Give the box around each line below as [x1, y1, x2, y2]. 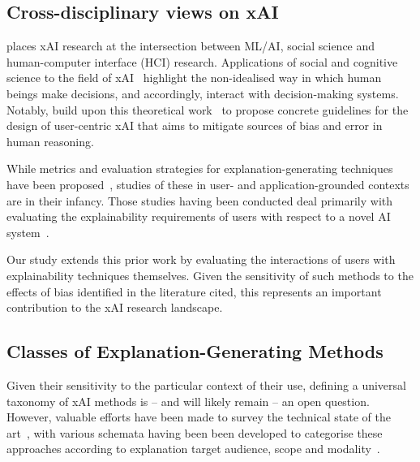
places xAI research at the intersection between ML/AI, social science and [6, 37, 375, 54]
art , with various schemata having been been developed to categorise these [6, 424, 383, 441]
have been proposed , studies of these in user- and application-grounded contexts [6, 175, 409, 192]
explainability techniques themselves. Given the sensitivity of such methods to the [6, 266, 414, 283]
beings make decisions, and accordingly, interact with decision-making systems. [6, 84, 399, 101]
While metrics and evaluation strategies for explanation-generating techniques [6, 160, 393, 177]
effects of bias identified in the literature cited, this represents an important [6, 283, 382, 300]
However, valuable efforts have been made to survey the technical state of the [6, 408, 391, 425]
